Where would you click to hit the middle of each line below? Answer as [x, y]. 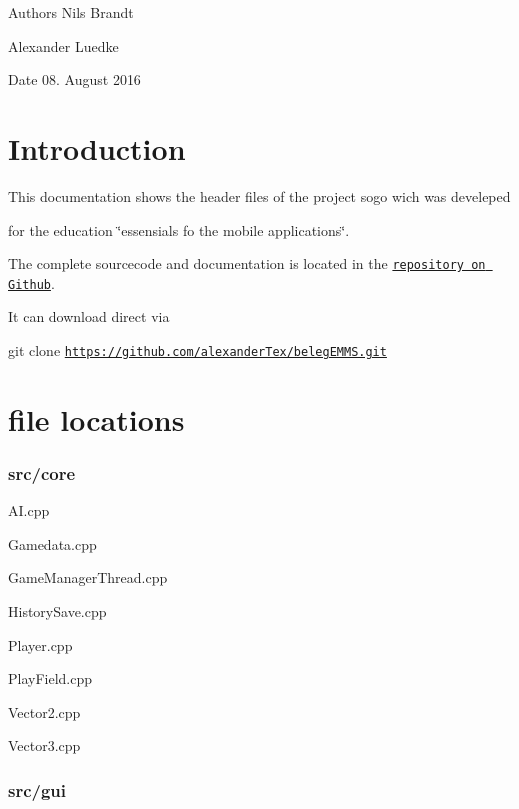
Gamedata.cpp [52, 543]
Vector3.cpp [44, 745]
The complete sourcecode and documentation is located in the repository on [247, 263]
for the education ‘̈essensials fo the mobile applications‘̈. [179, 229]
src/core [42, 472]
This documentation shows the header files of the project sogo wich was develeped [259, 195]
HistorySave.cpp [57, 611]
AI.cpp [29, 510]
